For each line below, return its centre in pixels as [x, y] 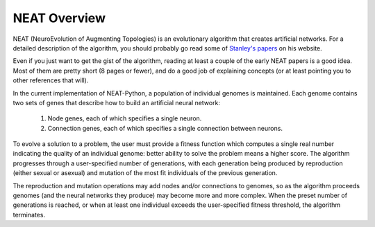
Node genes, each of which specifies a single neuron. [125, 118]
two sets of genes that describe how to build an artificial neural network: [116, 102]
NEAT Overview [59, 18]
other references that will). [51, 80]
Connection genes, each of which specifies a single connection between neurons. [165, 128]
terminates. [29, 215]
